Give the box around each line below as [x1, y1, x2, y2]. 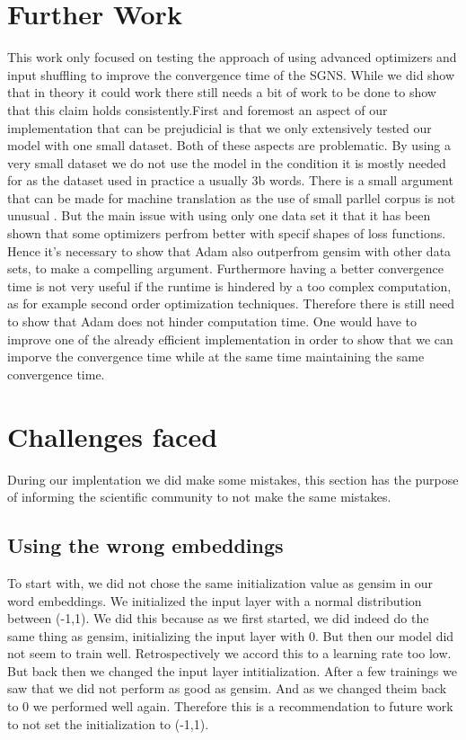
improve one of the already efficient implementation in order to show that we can [7, 329, 453, 348]
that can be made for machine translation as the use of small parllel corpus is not [7, 188, 456, 207]
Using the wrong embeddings [7, 531, 284, 559]
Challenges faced [7, 417, 218, 454]
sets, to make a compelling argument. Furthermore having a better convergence [7, 259, 444, 278]
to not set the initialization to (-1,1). [7, 714, 209, 733]
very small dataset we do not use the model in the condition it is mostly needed [7, 153, 446, 172]
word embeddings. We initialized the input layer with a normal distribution [7, 591, 422, 610]
